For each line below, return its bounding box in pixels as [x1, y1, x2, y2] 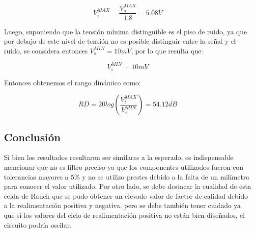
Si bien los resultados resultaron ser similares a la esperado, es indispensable [4, 152, 233, 162]
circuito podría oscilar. [4, 219, 72, 230]
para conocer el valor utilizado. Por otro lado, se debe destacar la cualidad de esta [4, 181, 252, 191]
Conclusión [4, 129, 61, 144]
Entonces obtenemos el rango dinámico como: [4, 77, 141, 87]
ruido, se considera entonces [4, 45, 88, 55]
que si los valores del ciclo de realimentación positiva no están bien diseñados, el [4, 209, 245, 220]
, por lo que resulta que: [131, 45, 203, 55]
